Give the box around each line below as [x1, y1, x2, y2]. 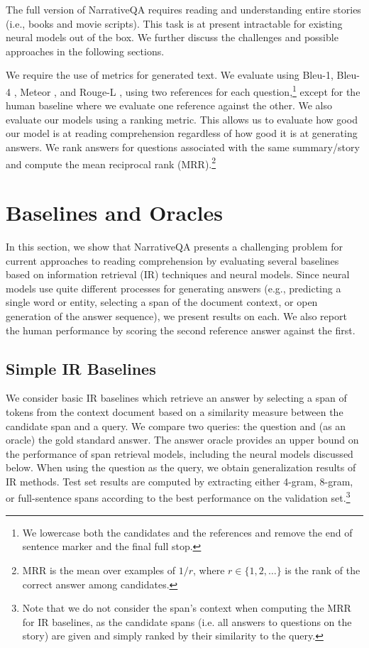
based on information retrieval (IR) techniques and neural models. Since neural [6, 267, 350, 282]
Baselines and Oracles [6, 198, 223, 227]
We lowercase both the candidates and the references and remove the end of [22, 525, 353, 539]
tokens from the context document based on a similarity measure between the [6, 404, 343, 419]
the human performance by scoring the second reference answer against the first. [6, 322, 356, 337]
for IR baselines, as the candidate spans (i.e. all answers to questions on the [22, 614, 352, 629]
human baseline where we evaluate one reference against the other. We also [6, 98, 332, 113]
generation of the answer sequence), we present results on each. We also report [6, 308, 347, 323]
